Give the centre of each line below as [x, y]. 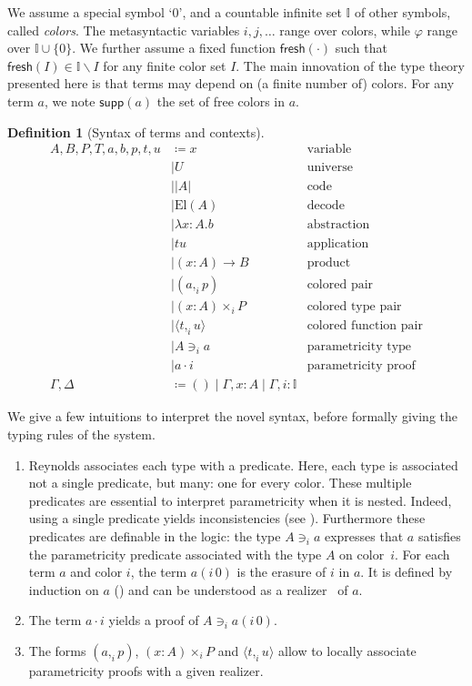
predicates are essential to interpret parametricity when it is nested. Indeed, [240, 500]
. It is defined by [407, 572]
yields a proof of [154, 620]
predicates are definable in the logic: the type [155, 535]
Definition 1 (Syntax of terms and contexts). [136, 131]
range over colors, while [345, 30]
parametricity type [359, 347]
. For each [422, 554]
